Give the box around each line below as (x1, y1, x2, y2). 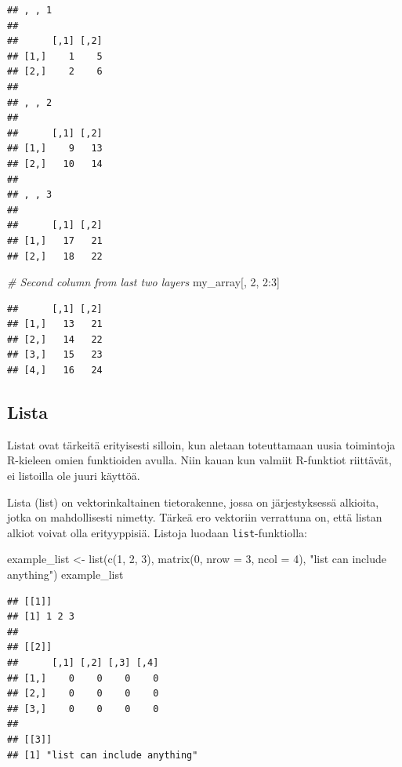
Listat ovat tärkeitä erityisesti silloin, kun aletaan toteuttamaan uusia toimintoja (7, 436, 396, 453)
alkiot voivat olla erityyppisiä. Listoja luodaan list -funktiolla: (7, 524, 307, 540)
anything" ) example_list (7, 566, 124, 583)
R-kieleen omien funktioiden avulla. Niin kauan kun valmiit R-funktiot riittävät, (7, 452, 392, 468)
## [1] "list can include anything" (7, 749, 198, 761)
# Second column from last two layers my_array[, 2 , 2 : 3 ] (7, 274, 280, 290)
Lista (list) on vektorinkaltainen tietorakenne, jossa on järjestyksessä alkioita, (7, 493, 379, 510)
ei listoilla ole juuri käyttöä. (7, 467, 140, 484)
